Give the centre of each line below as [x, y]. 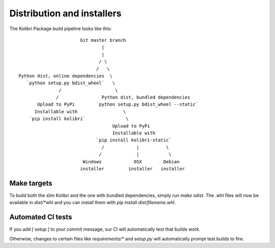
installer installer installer [132, 169]
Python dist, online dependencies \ [66, 76]
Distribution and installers [65, 13]
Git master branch [103, 40]
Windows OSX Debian [131, 162]
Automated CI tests [41, 217]
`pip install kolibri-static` [134, 140]
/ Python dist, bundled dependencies [123, 97]
